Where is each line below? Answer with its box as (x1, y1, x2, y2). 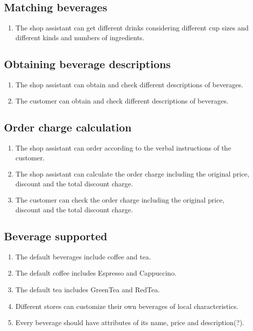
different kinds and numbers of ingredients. (15, 32, 145, 42)
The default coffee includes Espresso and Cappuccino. (15, 268, 177, 278)
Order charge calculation (4, 120, 132, 135)
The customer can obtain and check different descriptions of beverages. (15, 96, 228, 106)
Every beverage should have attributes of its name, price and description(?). (15, 317, 245, 328)
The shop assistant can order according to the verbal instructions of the (15, 142, 231, 153)
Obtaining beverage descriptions (4, 56, 171, 71)
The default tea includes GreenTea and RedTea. (15, 284, 160, 294)
